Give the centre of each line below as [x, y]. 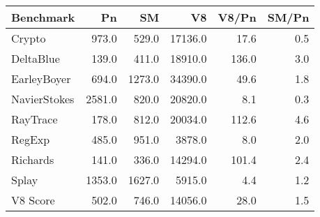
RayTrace [35, 119]
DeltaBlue [36, 58]
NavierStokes [43, 99]
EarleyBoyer [41, 78]
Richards [33, 159]
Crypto [29, 38]
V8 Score [33, 200]
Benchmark [43, 17]
